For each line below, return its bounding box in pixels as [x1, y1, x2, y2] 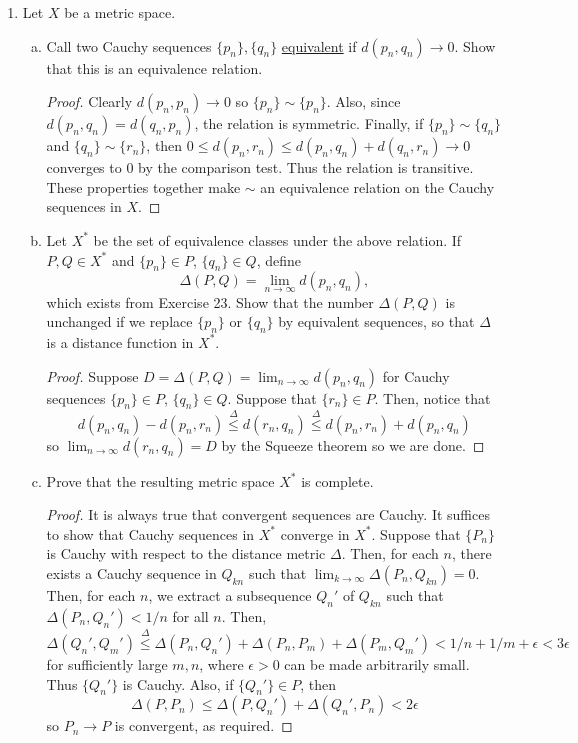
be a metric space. [64, 2, 176, 22]
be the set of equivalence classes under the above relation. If [93, 229, 462, 250]
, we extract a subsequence [148, 584, 312, 605]
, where [199, 653, 244, 674]
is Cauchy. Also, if [122, 673, 234, 694]
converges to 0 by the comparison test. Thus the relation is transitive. [46, 157, 474, 178]
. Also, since [326, 91, 401, 112]
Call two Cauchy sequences [46, 35, 212, 56]
